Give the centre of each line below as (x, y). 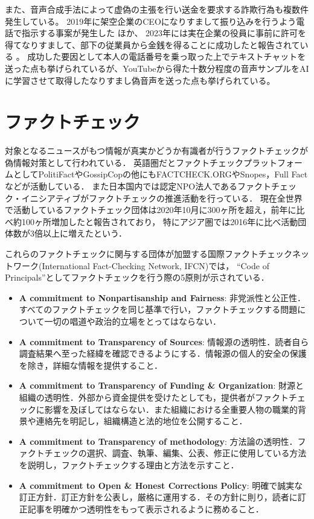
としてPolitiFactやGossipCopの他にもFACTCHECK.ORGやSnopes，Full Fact (160, 174)
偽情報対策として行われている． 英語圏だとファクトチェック (124, 162)
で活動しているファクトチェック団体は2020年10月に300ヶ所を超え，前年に (151, 210)
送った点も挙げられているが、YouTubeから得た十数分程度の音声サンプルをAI (157, 68)
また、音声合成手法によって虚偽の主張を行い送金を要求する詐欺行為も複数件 (157, 9)
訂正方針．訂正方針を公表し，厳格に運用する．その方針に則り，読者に (158, 497)
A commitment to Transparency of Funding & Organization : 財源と (161, 385)
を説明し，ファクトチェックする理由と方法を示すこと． (129, 464)
